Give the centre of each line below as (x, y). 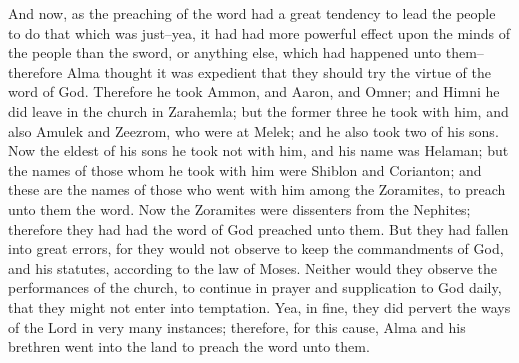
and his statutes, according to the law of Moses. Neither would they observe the (252, 267)
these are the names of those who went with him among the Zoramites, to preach (257, 189)
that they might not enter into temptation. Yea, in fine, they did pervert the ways (259, 306)
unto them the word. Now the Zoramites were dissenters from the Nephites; (239, 208)
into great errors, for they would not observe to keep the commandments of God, (256, 248)
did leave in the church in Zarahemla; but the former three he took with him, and (258, 110)
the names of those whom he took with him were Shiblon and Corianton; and (245, 169)
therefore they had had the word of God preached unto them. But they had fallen (258, 228)
